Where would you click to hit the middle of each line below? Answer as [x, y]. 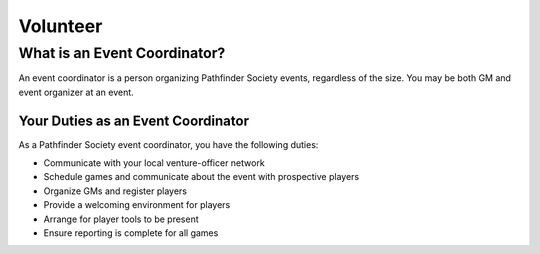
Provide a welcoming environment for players [137, 205]
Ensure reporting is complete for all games [131, 233]
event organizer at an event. [76, 92]
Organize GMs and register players [115, 191]
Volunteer [60, 26]
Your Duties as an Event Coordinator [134, 120]
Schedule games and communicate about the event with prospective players [201, 177]
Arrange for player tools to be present [121, 219]
